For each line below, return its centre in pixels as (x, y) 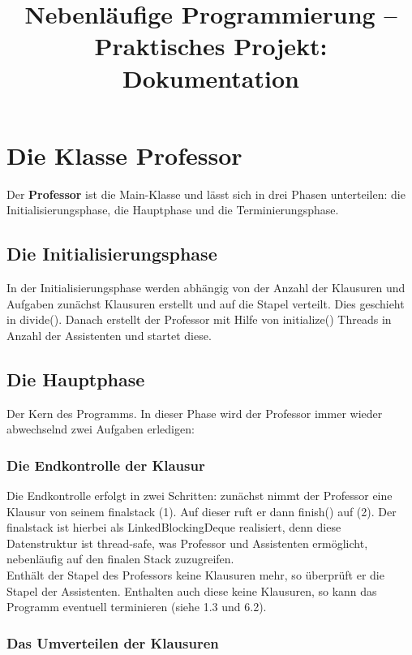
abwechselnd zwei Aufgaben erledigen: (101, 429)
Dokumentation (211, 78)
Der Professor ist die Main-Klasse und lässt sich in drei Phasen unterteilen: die (206, 194)
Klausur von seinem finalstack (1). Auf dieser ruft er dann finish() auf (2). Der (202, 511)
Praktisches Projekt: (211, 46)
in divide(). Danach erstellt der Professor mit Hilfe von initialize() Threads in (199, 319)
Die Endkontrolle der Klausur (106, 465)
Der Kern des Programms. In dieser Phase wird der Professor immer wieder (195, 413)
